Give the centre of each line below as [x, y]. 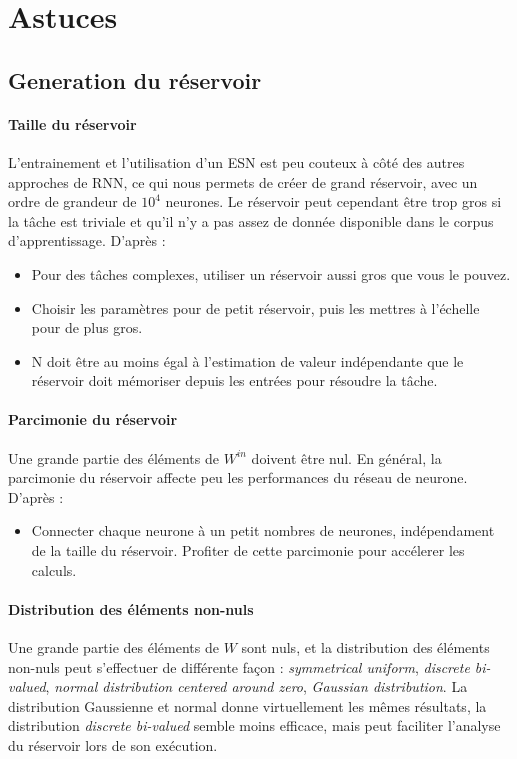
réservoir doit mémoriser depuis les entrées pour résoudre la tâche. [234, 380]
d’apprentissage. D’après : [87, 240]
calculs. [54, 569]
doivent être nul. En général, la [346, 457]
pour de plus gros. [87, 327]
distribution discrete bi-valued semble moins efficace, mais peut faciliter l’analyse [254, 725]
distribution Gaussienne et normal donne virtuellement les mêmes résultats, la [247, 705]
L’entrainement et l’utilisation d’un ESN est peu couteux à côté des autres [236, 161]
